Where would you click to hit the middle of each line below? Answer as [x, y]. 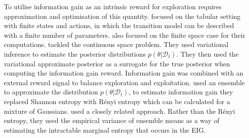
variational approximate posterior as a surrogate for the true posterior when [117, 63]
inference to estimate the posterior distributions [75, 54]
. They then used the [207, 54]
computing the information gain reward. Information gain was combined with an [124, 73]
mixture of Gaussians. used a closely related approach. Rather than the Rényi [120, 111]
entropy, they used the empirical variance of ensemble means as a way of [112, 120]
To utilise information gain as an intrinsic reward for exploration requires [113, 6]
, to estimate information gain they [181, 92]
